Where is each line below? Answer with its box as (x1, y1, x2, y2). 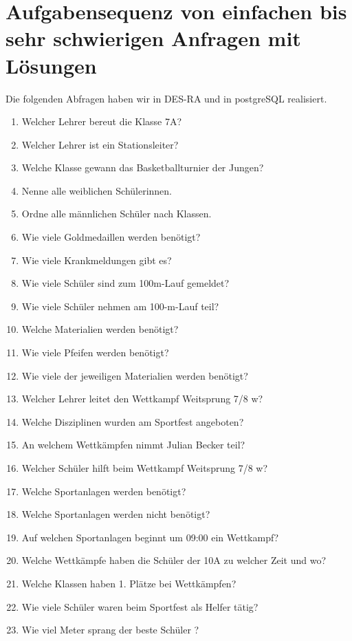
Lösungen (5, 51, 97, 79)
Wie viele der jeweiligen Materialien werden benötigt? (21, 368, 248, 382)
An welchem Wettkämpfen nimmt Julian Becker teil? (21, 437, 245, 452)
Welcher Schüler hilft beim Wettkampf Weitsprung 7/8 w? (21, 461, 268, 475)
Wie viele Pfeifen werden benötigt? (21, 345, 169, 360)
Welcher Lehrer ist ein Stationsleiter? (21, 137, 179, 151)
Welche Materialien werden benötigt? (21, 322, 179, 336)
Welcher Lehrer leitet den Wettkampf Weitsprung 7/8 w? (21, 391, 263, 406)
